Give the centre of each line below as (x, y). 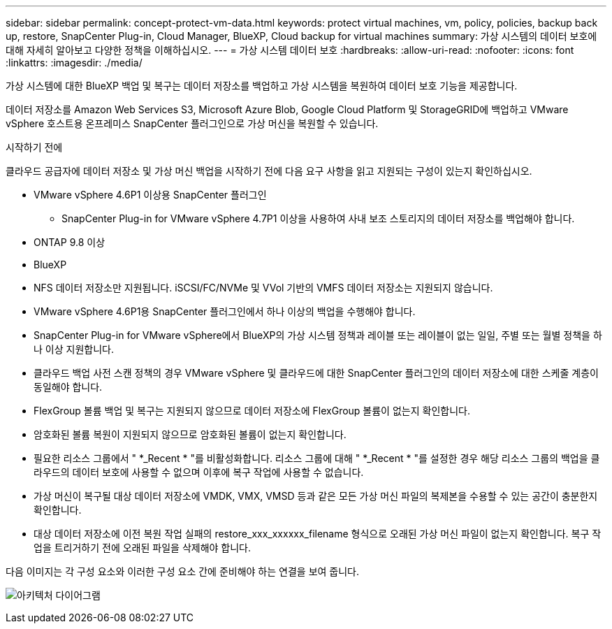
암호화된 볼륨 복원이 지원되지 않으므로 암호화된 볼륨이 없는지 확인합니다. (190, 434)
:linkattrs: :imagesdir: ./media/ (74, 63)
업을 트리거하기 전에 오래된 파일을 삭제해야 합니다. (143, 548)
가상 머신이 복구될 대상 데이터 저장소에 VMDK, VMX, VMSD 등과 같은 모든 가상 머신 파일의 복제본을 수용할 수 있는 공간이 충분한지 (316, 496)
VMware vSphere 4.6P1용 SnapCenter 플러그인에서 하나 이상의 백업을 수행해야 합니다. (225, 311)
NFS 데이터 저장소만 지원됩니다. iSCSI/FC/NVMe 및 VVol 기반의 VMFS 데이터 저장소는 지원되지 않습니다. (263, 288)
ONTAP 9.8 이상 (70, 242)
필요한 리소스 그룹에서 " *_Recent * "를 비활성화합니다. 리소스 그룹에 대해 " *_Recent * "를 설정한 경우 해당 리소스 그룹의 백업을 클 (317, 458)
